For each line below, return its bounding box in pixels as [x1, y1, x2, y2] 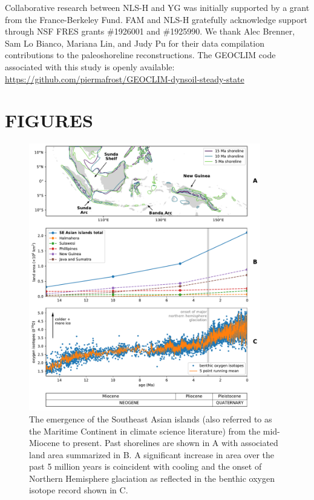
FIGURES [5, 108, 93, 133]
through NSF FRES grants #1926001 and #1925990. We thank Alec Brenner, [5, 25, 295, 38]
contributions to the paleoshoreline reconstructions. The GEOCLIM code [5, 48, 276, 61]
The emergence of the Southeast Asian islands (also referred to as [29, 412, 272, 425]
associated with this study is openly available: [5, 60, 175, 73]
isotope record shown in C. [29, 484, 128, 496]
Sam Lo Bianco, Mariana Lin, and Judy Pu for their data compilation [5, 36, 264, 49]
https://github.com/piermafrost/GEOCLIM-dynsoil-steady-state [5, 72, 244, 85]
